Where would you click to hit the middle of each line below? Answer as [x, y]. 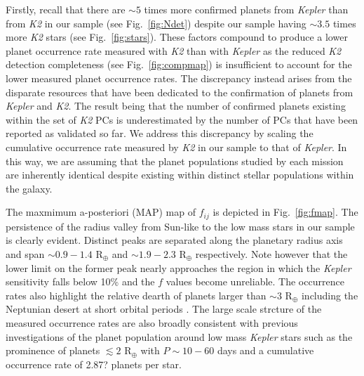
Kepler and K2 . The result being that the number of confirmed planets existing [176, 106]
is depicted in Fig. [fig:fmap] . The [285, 212]
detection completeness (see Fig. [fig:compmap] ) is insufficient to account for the [179, 64]
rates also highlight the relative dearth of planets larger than [136, 295]
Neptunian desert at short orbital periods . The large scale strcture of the [164, 309]
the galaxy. [29, 188]
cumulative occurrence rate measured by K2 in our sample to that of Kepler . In [176, 147]
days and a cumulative [265, 350]
